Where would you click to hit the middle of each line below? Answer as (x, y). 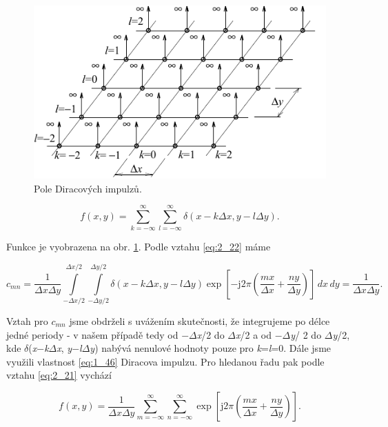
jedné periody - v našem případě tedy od (92, 334)
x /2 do (211, 334)
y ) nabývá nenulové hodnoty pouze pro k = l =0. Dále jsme (211, 348)
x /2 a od (253, 334)
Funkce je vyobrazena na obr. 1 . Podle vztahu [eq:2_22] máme (139, 247)
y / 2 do (306, 334)
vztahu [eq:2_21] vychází (59, 375)
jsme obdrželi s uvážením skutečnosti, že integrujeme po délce (200, 321)
